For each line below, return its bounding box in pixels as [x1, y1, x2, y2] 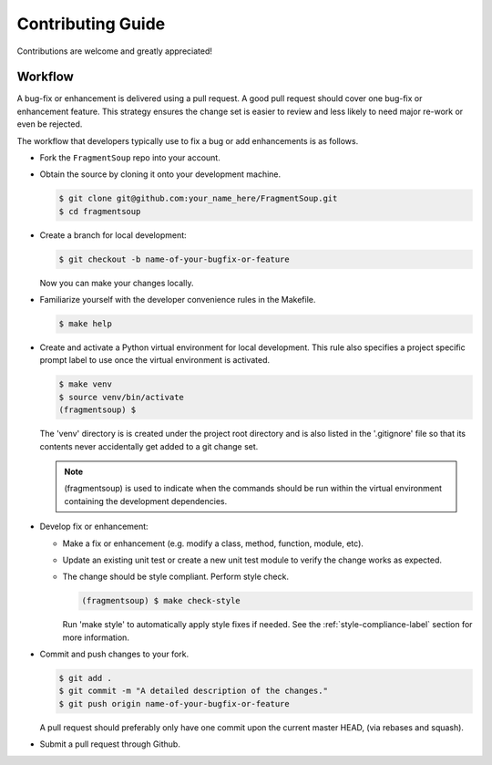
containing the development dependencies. [64, 495, 228, 506]
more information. [62, 632, 129, 643]
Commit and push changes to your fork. [39, 648, 190, 660]
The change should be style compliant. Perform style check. [62, 571, 289, 583]
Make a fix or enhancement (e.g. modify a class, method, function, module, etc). [62, 538, 364, 549]
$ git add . [58, 673, 113, 684]
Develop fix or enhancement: [39, 521, 149, 532]
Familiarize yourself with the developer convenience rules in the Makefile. [39, 295, 316, 305]
